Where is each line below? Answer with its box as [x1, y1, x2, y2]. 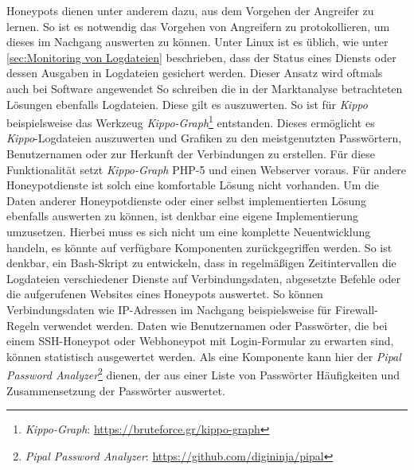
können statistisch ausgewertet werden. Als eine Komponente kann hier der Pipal [6, 348, 401, 364]
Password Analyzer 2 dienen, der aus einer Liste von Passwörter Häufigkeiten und [6, 364, 400, 383]
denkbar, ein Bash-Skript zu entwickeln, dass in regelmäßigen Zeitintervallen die [6, 254, 396, 271]
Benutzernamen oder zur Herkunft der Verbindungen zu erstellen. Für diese [6, 146, 375, 161]
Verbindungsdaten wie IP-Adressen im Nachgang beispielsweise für [6, 301, 332, 317]
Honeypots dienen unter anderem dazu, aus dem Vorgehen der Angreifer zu [6, 2, 374, 18]
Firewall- [334, 301, 378, 317]
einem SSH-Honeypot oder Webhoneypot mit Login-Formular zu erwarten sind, [6, 332, 394, 349]
